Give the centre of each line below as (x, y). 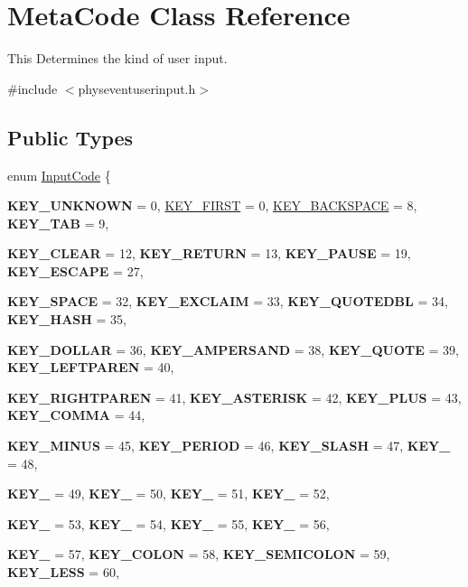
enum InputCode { (59, 175)
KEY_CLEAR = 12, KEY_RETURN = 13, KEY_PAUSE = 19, (209, 253)
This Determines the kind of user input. (117, 58)
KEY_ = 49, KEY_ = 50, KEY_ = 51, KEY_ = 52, (168, 494)
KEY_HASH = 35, (67, 319)
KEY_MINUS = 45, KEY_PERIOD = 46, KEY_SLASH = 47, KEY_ (229, 446)
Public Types (70, 137)
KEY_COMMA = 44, (76, 415)
